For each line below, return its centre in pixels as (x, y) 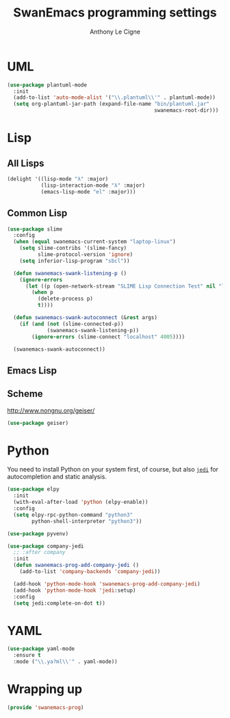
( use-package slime (35, 229)
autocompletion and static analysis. (57, 477)
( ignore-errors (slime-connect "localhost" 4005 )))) (108, 337)
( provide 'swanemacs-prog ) (46, 707)
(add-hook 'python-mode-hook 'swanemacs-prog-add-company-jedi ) (107, 584)
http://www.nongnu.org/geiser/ (51, 410)
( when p (42, 292)
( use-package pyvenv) (38, 533)
